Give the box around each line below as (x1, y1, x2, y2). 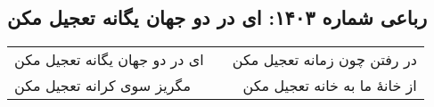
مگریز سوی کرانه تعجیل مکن (14, 75, 191, 96)
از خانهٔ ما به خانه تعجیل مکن (242, 75, 417, 96)
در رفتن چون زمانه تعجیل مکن (232, 49, 417, 70)
